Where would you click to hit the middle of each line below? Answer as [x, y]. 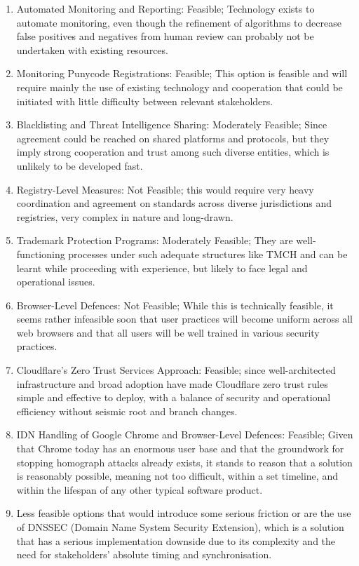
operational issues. [56, 282]
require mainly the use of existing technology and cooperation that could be [179, 87]
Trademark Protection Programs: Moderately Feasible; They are [155, 240]
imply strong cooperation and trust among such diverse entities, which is [173, 152]
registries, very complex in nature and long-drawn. [125, 216]
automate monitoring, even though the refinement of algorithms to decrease [179, 22]
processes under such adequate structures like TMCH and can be [208, 254]
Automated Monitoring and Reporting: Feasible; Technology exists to [165, 8]
